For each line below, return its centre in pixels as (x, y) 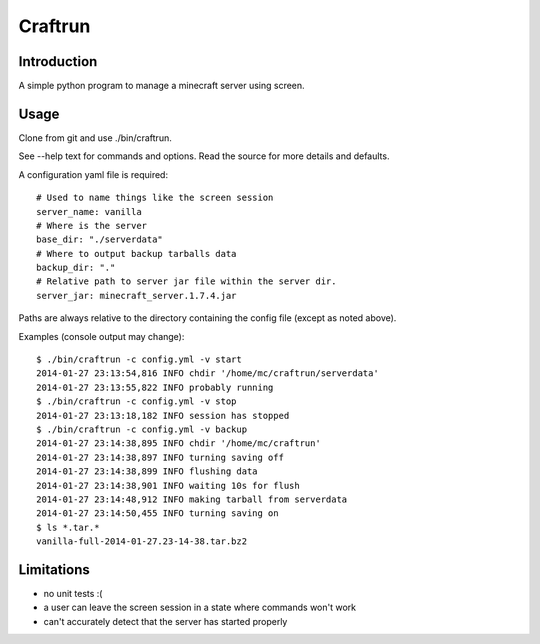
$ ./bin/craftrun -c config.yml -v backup (142, 429)
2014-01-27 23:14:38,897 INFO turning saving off (160, 457)
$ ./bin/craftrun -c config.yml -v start (139, 359)
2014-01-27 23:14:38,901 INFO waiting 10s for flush (168, 485)
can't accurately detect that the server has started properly (165, 621)
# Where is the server (92, 225)
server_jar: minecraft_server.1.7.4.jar (136, 295)
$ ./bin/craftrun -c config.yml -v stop (136, 401)
